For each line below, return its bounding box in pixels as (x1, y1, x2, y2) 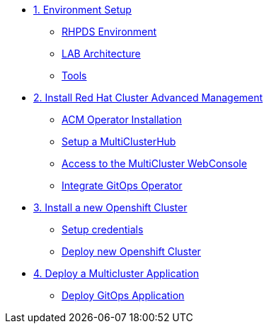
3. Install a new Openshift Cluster (33, 201, 188, 213)
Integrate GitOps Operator (62, 179, 183, 191)
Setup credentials (62, 223, 144, 235)
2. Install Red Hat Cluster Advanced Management (33, 91, 263, 104)
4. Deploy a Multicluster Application (33, 267, 200, 279)
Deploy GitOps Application (62, 289, 185, 301)
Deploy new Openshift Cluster (62, 245, 201, 257)
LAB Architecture (62, 48, 141, 60)
